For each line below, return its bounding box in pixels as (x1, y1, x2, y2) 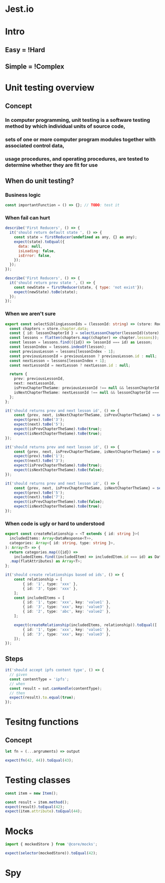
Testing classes (5, 774, 71, 786)
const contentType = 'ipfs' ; (9, 677, 69, 682)
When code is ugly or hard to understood (5, 520, 105, 527)
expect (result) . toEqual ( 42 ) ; (5, 804, 65, 809)
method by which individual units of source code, (5, 122, 126, 129)
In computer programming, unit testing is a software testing (5, 116, 150, 123)
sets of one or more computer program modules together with (5, 136, 156, 143)
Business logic (5, 191, 41, 198)
